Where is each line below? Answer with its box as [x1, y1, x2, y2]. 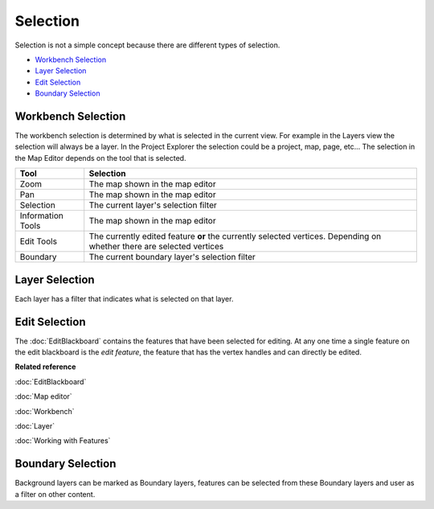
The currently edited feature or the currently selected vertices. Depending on [88, 231, 382, 242]
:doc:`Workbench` [14, 406, 76, 416]
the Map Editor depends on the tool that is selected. [14, 153, 186, 162]
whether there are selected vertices [88, 241, 224, 252]
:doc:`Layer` [14, 421, 55, 430]
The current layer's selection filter [88, 199, 217, 211]
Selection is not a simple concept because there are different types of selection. [14, 40, 280, 50]
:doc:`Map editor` [14, 392, 72, 401]
